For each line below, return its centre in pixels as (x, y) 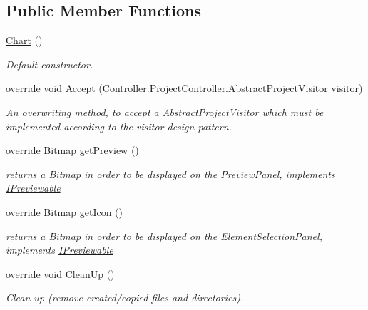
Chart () (24, 40)
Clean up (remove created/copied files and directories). (125, 298)
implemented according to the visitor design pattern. (119, 126)
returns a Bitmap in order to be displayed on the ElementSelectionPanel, (164, 236)
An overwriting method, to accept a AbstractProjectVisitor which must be (165, 112)
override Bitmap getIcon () (64, 211)
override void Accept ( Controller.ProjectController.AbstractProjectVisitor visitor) (184, 88)
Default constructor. (50, 64)
